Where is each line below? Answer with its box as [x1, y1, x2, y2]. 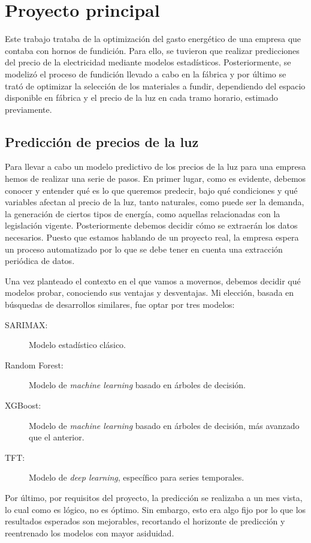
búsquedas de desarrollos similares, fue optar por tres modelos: [5, 298, 235, 311]
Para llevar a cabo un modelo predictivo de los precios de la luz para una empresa [5, 160, 306, 173]
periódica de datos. [5, 254, 75, 267]
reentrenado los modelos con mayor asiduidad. [5, 526, 174, 539]
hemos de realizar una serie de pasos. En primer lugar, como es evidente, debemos [5, 172, 306, 185]
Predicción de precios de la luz [5, 132, 199, 151]
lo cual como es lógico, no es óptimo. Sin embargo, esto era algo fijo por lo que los [5, 503, 306, 515]
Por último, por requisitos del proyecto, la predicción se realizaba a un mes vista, [5, 491, 303, 503]
